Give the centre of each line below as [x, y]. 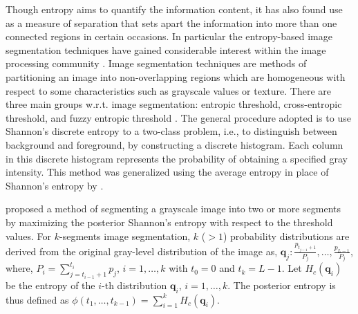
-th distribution [134, 285]
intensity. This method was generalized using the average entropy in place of [167, 172]
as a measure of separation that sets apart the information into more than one [171, 22]
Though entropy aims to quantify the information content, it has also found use [174, 9]
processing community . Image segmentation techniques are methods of [156, 63]
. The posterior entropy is [282, 285]
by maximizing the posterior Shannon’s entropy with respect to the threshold [169, 222]
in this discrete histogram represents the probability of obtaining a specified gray [177, 158]
